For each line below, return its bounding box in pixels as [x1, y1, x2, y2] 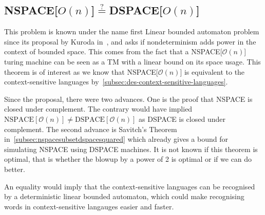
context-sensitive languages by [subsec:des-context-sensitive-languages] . [4, 76, 228, 87]
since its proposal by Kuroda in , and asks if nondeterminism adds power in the [4, 36, 256, 47]
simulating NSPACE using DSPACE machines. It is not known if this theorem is [4, 143, 258, 154]
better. [4, 163, 25, 174]
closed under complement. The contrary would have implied [4, 103, 193, 114]
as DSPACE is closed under [139, 113, 225, 124]
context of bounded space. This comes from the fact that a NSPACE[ [4, 46, 222, 57]
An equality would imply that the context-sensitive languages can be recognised [4, 181, 255, 191]
